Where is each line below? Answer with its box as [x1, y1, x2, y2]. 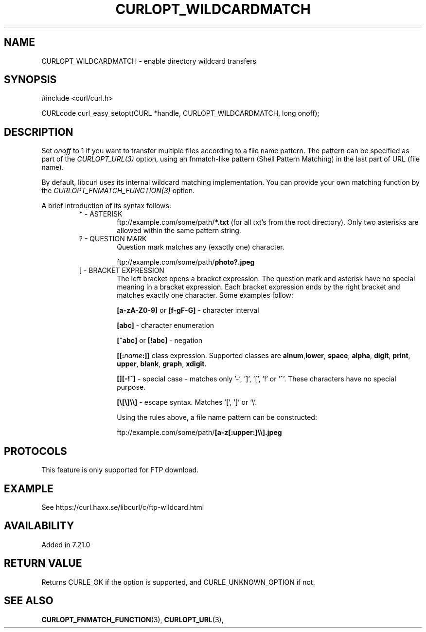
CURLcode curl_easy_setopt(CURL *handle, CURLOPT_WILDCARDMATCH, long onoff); [41, 109, 319, 118]
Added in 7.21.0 [41, 540, 90, 549]
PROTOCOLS [4, 445, 67, 457]
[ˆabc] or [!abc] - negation [117, 336, 203, 345]
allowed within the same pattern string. [117, 226, 241, 235]
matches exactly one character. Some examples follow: [117, 291, 294, 300]
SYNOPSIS [4, 73, 57, 86]
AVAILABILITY [4, 520, 74, 532]
